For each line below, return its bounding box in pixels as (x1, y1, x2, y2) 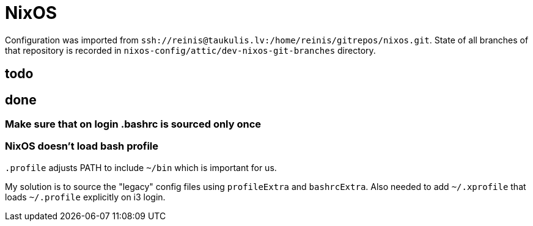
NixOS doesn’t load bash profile (5, 140, 159, 153)
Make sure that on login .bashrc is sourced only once (5, 118, 262, 131)
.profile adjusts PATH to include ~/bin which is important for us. (5, 162, 277, 173)
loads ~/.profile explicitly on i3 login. (5, 191, 166, 202)
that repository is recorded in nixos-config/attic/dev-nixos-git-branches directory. (5, 45, 376, 56)
